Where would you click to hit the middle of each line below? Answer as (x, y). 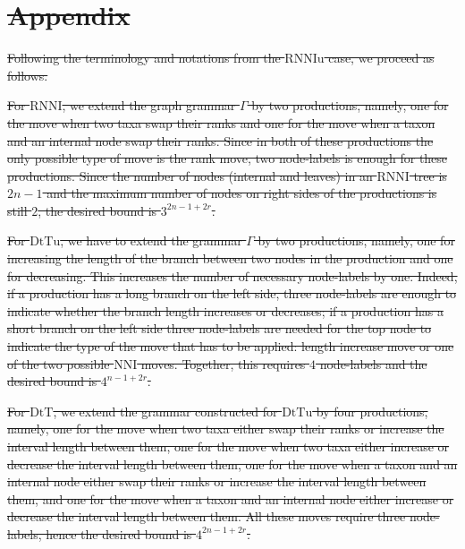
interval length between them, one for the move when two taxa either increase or (228, 446)
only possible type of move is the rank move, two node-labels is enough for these (228, 158)
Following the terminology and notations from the (144, 58)
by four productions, (372, 411)
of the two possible (59, 363)
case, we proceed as (381, 58)
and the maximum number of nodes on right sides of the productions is (242, 193)
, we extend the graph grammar (149, 105)
